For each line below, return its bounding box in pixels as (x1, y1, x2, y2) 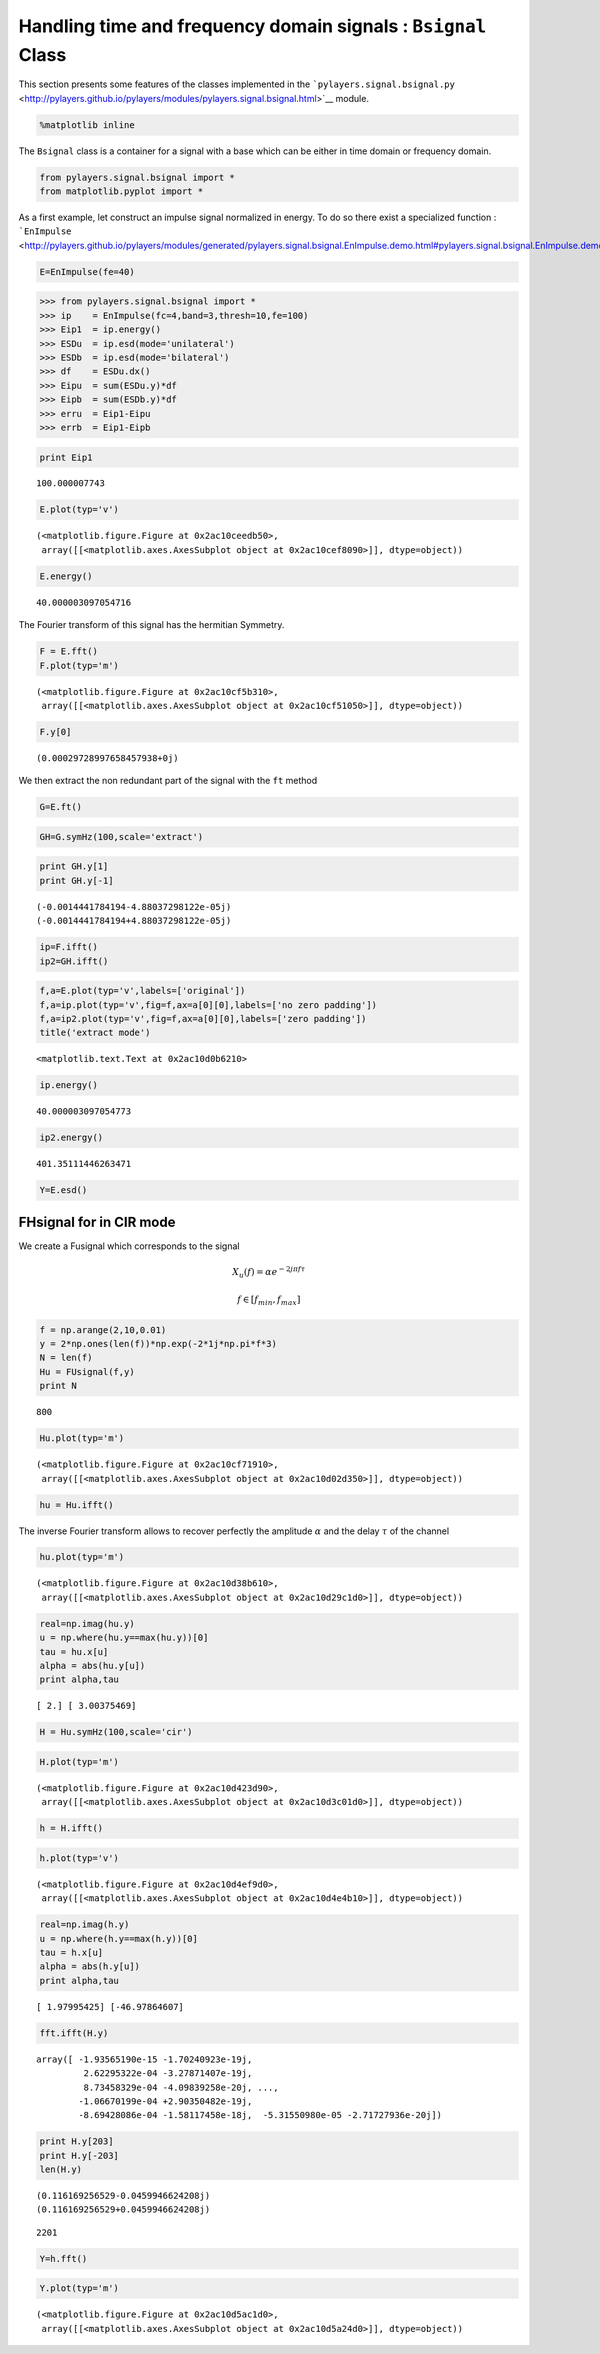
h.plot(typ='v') (39, 1852, 120, 1864)
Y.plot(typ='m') (39, 2283, 120, 2294)
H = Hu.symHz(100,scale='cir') (39, 1726, 194, 1738)
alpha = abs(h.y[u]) (39, 1961, 140, 1972)
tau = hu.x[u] (39, 1646, 109, 1657)
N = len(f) (39, 1352, 93, 1364)
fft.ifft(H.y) (39, 2027, 109, 2039)
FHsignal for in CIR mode (18, 1213, 176, 1230)
